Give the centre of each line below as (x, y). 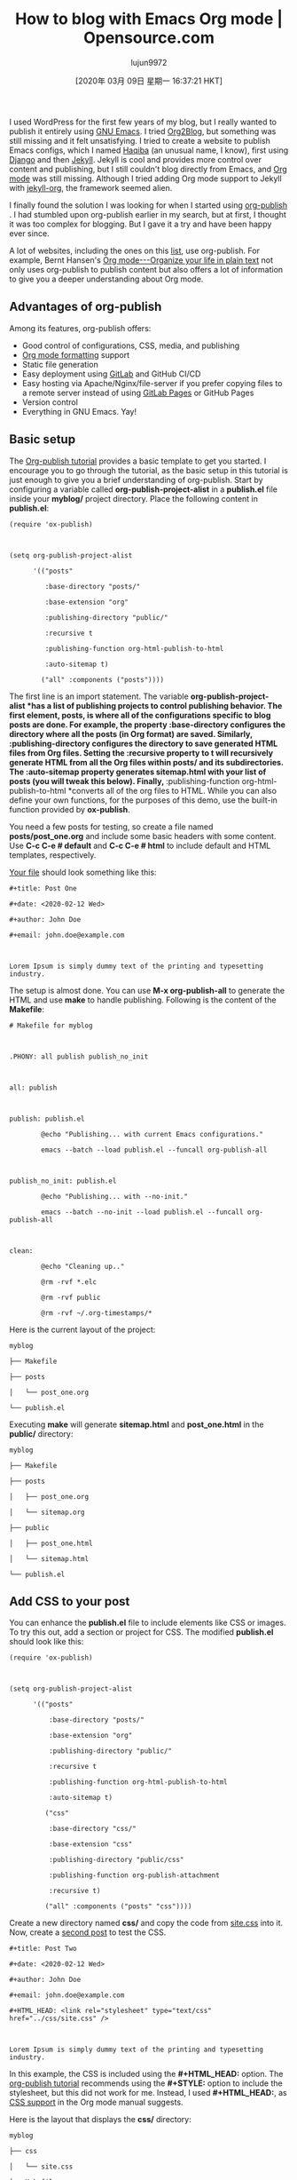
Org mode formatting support (76, 354)
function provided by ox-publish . (70, 809)
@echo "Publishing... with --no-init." (115, 1196)
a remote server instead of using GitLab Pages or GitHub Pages (138, 392)
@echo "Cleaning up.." (83, 1266)
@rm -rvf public (71, 1297)
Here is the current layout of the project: (82, 1329)
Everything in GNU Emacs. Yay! (79, 411)
